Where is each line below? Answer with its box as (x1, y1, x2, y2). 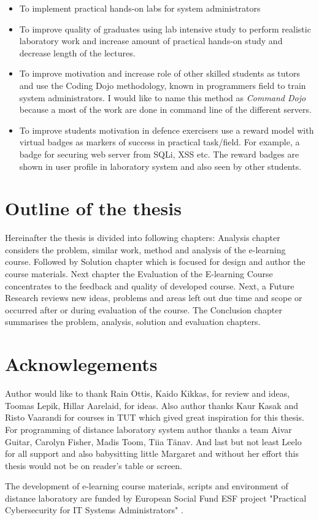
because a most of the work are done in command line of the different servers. (19, 103, 312, 116)
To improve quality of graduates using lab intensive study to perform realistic (19, 22, 311, 35)
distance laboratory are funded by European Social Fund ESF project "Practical (5, 491, 307, 504)
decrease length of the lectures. (19, 46, 136, 59)
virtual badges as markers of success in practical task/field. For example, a (19, 136, 300, 148)
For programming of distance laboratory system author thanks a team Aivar (5, 422, 292, 435)
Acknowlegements (5, 351, 158, 377)
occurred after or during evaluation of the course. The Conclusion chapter (5, 303, 282, 316)
